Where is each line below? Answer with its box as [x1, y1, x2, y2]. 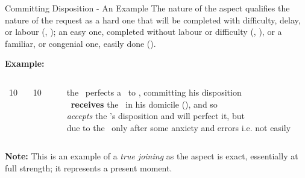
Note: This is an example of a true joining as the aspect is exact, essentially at [5, 150, 298, 162]
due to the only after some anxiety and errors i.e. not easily [66, 121, 291, 133]
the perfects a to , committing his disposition [66, 85, 242, 98]
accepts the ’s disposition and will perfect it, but [66, 109, 245, 122]
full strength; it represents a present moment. [5, 161, 172, 174]
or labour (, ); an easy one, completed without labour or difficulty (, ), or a [5, 25, 282, 38]
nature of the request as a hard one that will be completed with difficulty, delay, [5, 13, 301, 26]
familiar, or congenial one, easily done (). [5, 37, 156, 49]
